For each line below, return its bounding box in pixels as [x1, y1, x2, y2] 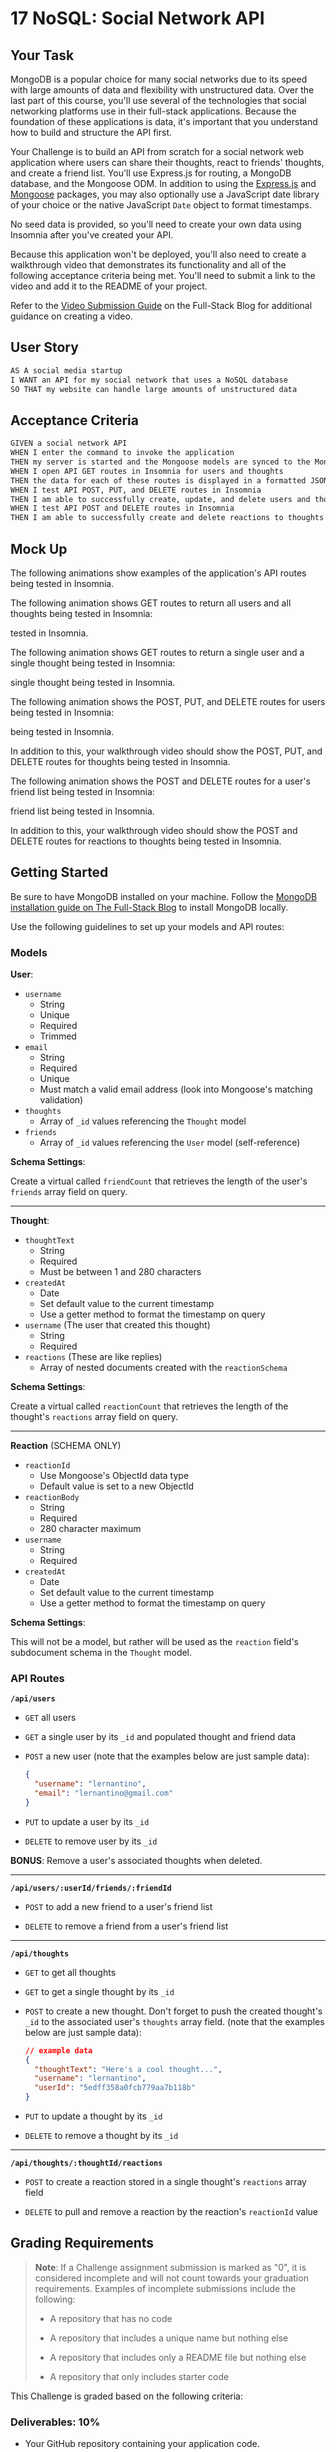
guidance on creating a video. [10, 310, 133, 322]
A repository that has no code [49, 2312, 173, 2324]
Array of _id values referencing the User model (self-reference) [39, 1137, 301, 1149]
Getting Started [10, 864, 109, 881]
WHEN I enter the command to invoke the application [10, 448, 235, 458]
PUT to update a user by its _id [24, 1815, 150, 1827]
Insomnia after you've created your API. [10, 229, 174, 241]
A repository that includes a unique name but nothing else [49, 2332, 289, 2344]
